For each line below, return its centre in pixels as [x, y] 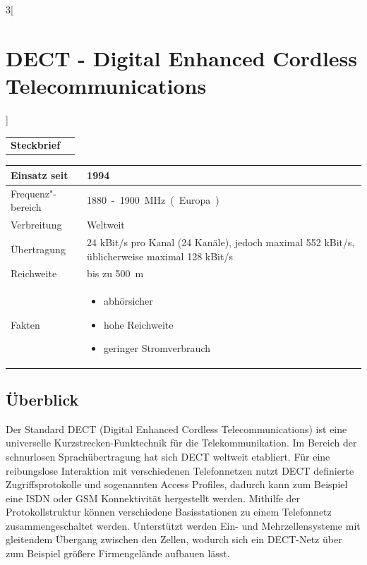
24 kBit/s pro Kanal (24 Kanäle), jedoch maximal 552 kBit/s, [221, 242]
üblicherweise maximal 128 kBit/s [160, 256]
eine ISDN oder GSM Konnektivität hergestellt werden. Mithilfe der [153, 498]
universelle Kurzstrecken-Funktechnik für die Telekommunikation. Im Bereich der [181, 443]
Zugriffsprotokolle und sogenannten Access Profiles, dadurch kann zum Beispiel [177, 484]
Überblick [42, 399]
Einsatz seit [40, 175]
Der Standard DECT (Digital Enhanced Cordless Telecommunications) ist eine [176, 429]
